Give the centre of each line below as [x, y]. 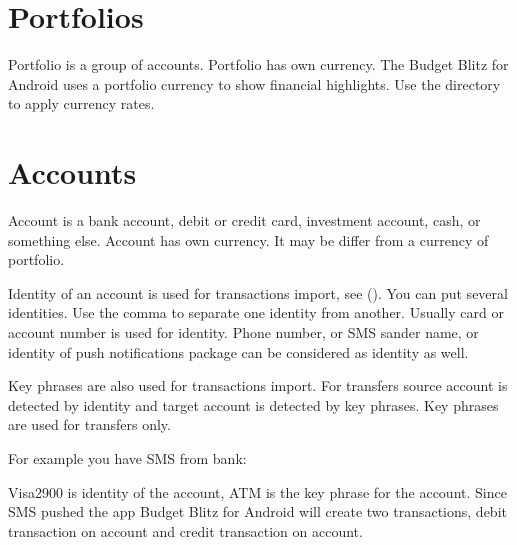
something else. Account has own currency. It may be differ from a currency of [248, 239]
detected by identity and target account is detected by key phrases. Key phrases [253, 404]
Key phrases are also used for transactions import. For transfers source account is [258, 385]
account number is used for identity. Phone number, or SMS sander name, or [243, 332]
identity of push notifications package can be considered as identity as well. [238, 351]
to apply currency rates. [81, 103]
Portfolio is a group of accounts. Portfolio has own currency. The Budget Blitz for [258, 64]
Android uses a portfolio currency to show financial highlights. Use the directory [254, 83]
